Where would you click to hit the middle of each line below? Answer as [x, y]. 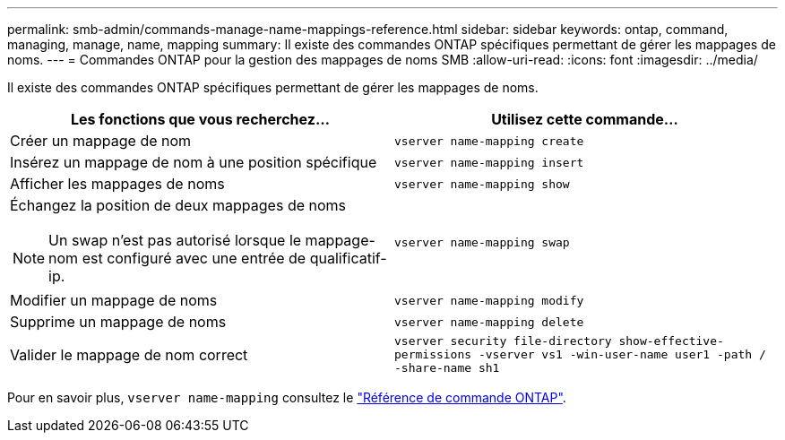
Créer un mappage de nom [101, 141]
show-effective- [671, 341]
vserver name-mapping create [489, 141]
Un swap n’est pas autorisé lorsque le [175, 240]
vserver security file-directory [503, 341]
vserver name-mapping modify [489, 300]
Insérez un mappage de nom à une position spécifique [194, 162]
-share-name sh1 [447, 368]
